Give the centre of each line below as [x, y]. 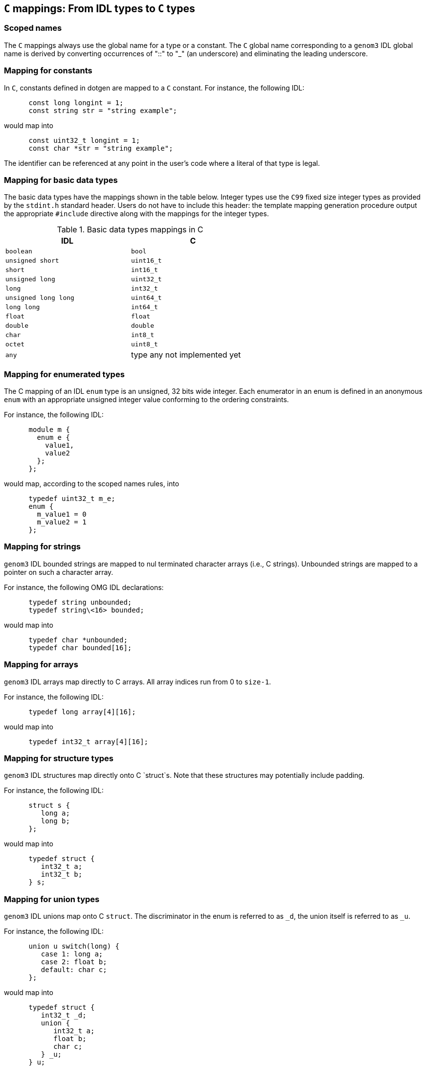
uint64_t [146, 298]
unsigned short [32, 261]
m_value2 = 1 [62, 522]
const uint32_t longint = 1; [84, 140]
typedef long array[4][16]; [82, 712]
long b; [55, 821]
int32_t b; [62, 874]
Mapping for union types [52, 899]
